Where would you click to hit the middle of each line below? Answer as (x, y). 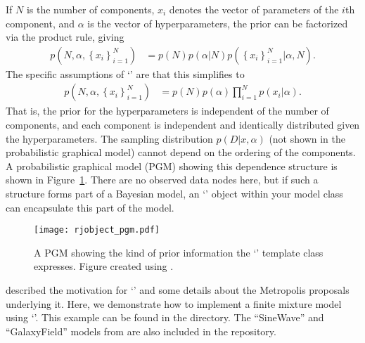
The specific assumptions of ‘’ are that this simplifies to (125, 73)
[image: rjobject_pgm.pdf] (97, 230)
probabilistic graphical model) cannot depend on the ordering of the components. (181, 152)
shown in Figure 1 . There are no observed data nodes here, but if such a (162, 180)
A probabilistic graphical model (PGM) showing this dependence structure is (172, 166)
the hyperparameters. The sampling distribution (109, 138)
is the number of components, (90, 9)
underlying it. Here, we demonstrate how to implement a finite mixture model (174, 303)
